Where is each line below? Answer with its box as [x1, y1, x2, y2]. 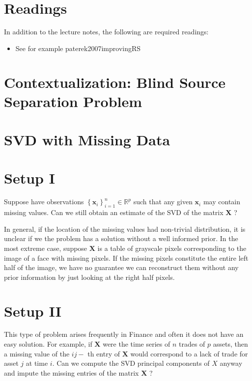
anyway [220, 358, 243, 368]
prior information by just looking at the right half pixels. [4, 272, 175, 282]
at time [26, 358, 48, 368]
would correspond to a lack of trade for [130, 348, 248, 358]
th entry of [87, 348, 120, 358]
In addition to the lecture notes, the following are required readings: [4, 27, 209, 37]
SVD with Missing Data [4, 130, 170, 150]
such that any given [133, 196, 193, 207]
